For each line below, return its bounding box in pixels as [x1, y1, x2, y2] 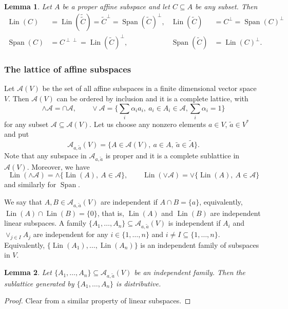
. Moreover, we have [27, 161, 90, 172]
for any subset [4, 118, 49, 129]
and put [4, 129, 29, 139]
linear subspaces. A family [4, 217, 87, 228]
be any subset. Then [195, 1, 258, 11]
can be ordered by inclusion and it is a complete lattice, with [56, 93, 248, 103]
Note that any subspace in [4, 150, 87, 161]
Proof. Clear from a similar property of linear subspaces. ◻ [4, 295, 191, 306]
